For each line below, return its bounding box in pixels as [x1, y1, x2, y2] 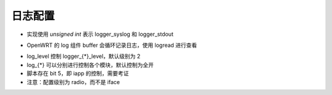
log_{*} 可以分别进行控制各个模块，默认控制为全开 [26, 61, 154, 68]
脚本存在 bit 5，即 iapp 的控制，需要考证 [26, 70, 129, 77]
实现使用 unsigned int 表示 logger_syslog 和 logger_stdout [26, 30, 173, 38]
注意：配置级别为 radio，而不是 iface [26, 78, 120, 85]
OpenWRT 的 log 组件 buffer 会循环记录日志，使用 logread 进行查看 [26, 41, 197, 49]
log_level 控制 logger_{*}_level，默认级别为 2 [26, 52, 141, 60]
